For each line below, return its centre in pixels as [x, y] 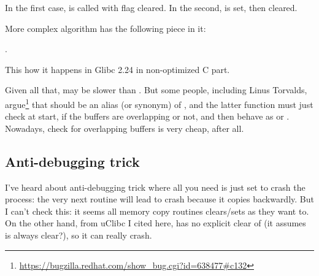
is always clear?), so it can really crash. [79, 235]
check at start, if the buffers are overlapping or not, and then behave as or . [147, 116]
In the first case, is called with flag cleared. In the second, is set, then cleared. [151, 7]
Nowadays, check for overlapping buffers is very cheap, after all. [125, 128]
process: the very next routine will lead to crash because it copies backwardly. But [159, 199]
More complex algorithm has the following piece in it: [106, 28]
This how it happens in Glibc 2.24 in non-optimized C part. [117, 69]
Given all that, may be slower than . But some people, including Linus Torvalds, [156, 90]
